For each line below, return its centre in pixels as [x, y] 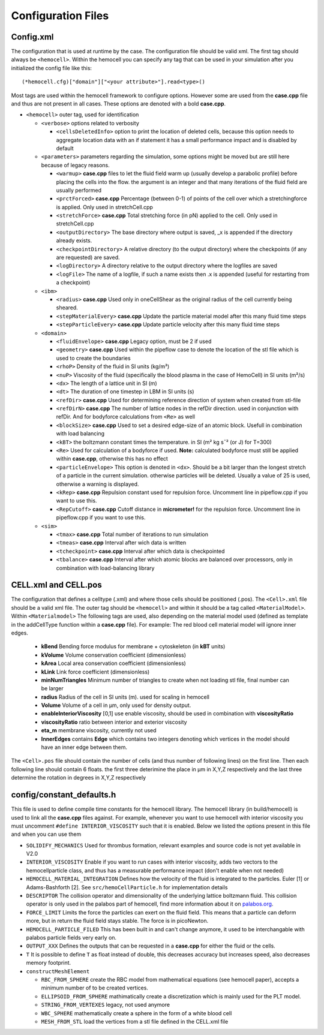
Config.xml [32, 37]
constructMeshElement [58, 971]
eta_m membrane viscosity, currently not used [99, 730]
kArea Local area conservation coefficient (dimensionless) [113, 663]
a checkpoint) [73, 282]
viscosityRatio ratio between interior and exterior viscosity [114, 722]
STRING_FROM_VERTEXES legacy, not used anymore [106, 1005]
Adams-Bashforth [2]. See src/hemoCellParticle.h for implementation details [127, 887]
